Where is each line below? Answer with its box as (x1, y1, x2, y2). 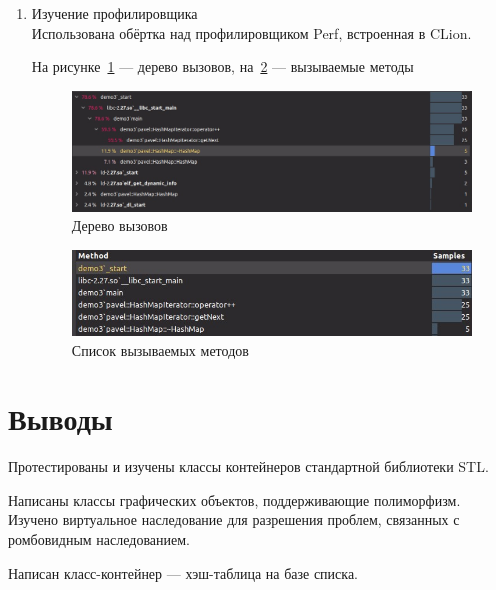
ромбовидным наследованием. (8, 529, 191, 550)
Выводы (8, 398, 113, 439)
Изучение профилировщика (31, 3, 198, 23)
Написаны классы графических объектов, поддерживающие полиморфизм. (8, 489, 461, 510)
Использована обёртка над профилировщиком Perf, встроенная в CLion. (31, 22, 472, 43)
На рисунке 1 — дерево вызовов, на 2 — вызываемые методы (31, 56, 414, 77)
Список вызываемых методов (71, 339, 249, 360)
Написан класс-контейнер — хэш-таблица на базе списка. (8, 562, 359, 583)
